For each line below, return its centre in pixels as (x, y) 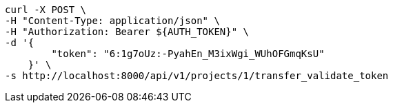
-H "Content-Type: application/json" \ (112, 21)
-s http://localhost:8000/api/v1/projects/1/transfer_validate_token (197, 76)
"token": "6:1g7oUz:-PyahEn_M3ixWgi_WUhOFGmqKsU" (188, 54)
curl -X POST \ (46, 10)
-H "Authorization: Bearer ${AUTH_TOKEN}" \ (127, 32)
